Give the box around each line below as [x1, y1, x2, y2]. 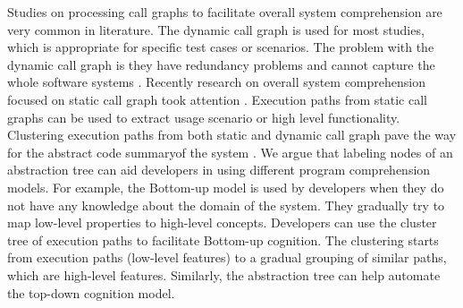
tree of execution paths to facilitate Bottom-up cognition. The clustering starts [7, 230, 439, 249]
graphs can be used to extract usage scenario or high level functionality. [7, 107, 400, 126]
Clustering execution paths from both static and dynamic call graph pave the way [7, 125, 457, 144]
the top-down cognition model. [7, 283, 175, 302]
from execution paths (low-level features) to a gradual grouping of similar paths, [7, 248, 447, 267]
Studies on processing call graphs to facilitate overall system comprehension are [7, 3, 442, 21]
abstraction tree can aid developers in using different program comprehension [7, 160, 431, 179]
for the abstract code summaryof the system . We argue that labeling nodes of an [7, 142, 453, 161]
